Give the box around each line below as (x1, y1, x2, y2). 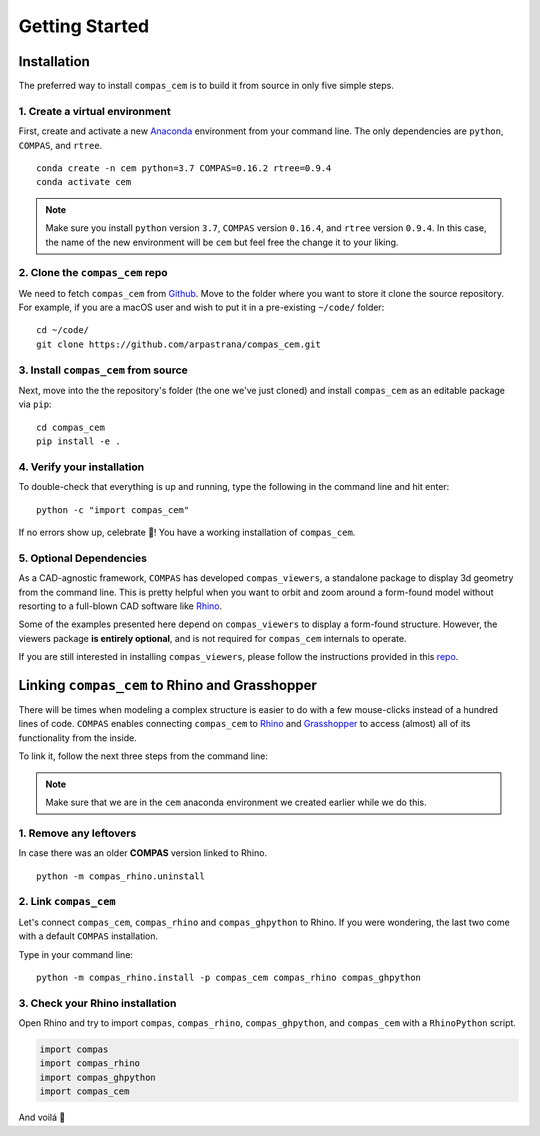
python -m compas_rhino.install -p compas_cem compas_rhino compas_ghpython (36, 971, 422, 983)
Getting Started (18, 15, 150, 37)
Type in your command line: (18, 948, 134, 960)
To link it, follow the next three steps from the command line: (18, 750, 269, 762)
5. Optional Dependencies (18, 551, 148, 565)
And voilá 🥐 (18, 1111, 66, 1124)
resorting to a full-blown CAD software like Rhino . (18, 600, 223, 612)
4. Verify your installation (18, 460, 145, 474)
